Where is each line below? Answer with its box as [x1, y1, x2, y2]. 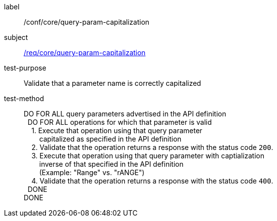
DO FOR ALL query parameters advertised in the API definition [24, 110, 226, 118]
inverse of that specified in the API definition [39, 160, 184, 168]
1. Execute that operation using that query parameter [31, 126, 202, 135]
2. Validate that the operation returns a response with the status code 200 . [31, 143, 274, 151]
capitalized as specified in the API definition [39, 135, 182, 143]
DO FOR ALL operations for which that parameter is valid [27, 118, 212, 126]
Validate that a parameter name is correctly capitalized [24, 79, 201, 87]
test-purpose [4, 64, 46, 72]
